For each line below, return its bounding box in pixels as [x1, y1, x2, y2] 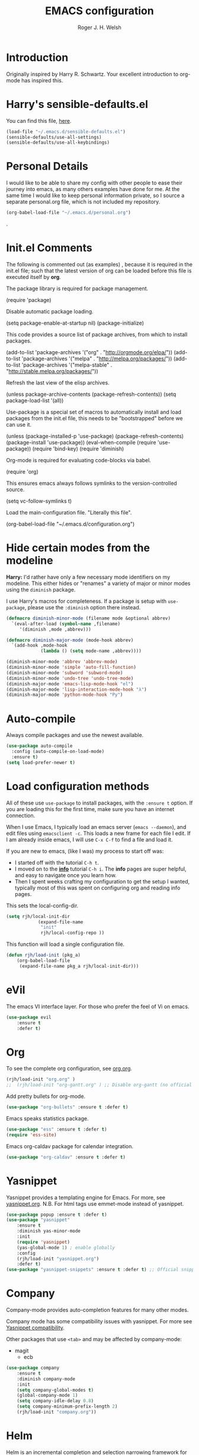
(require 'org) [6, 468, 38, 475]
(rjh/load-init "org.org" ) [6, 1076, 76, 1082]
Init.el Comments [6, 242, 93, 255]
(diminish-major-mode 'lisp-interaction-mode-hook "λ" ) [6, 687, 147, 692]
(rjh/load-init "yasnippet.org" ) [17, 1256, 99, 1262]
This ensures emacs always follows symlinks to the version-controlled [6, 479, 178, 487]
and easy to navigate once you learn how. [14, 871, 117, 879]
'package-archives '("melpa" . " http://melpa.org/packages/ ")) [21, 355, 172, 362]
